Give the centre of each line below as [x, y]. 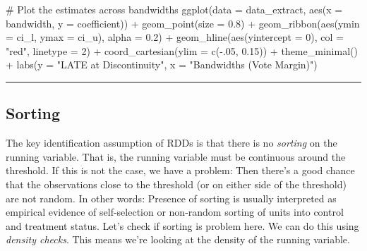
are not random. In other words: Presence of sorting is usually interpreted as [171, 198]
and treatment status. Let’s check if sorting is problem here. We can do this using [182, 225]
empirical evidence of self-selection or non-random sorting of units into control [175, 212]
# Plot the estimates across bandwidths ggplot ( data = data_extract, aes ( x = [174, 9]
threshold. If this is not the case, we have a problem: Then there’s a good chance [180, 170]
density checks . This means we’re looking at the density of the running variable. [178, 239]
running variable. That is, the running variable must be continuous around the [176, 156]
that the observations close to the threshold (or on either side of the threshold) [176, 184]
